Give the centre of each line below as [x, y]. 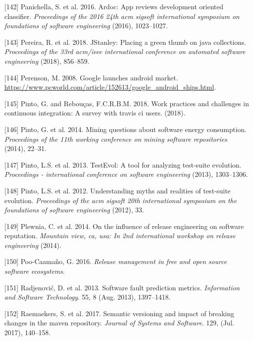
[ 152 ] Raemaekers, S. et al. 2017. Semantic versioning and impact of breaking [119, 313]
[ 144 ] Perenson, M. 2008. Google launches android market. [91, 77]
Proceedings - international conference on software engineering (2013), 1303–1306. [126, 174]
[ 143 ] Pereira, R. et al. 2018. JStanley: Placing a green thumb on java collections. [125, 42]
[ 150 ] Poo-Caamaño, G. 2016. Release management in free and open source [116, 261]
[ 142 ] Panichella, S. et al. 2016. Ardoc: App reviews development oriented [114, 6]
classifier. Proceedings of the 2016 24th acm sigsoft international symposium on [122, 16]
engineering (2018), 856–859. [47, 61]
